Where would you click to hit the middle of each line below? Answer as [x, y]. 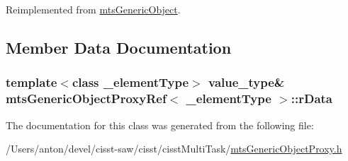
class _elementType [130, 82]
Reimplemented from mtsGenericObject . [93, 9]
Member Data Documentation [119, 47]
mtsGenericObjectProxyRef [86, 99]
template [32, 82]
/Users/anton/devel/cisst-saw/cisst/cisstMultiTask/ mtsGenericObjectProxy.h [174, 149]
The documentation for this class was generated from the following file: [160, 125]
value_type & [247, 82]
